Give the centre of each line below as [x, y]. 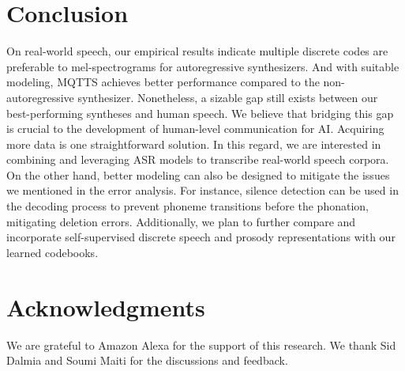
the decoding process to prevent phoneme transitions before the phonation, [187, 206]
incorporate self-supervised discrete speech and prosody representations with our [201, 237]
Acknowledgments [106, 307]
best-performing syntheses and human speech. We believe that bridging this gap [200, 113]
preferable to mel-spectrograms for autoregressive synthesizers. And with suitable [203, 66]
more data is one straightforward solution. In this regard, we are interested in [194, 144]
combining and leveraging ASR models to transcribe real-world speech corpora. [198, 159]
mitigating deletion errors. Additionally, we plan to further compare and [181, 221]
